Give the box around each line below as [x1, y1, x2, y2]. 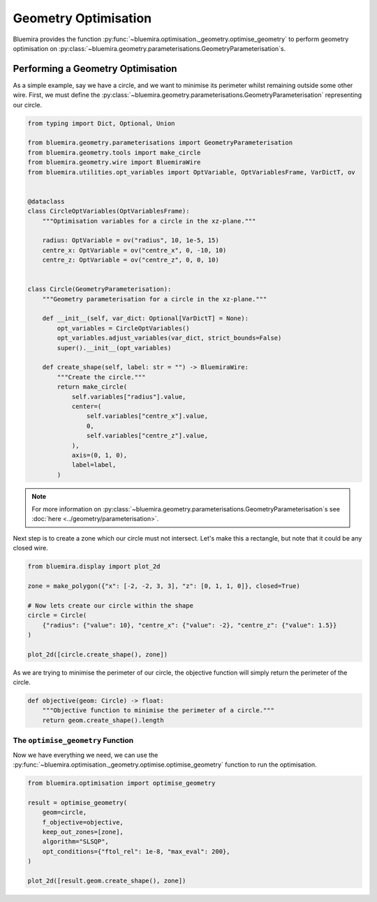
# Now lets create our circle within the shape [27, 601, 193, 610]
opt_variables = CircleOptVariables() [57, 324, 190, 332]
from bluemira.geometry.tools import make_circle [27, 149, 201, 156]
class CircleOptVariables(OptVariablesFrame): [27, 207, 190, 216]
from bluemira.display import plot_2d [27, 562, 161, 571]
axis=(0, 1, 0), [71, 451, 128, 459]
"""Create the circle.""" [57, 373, 146, 381]
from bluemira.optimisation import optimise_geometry [27, 779, 216, 787]
